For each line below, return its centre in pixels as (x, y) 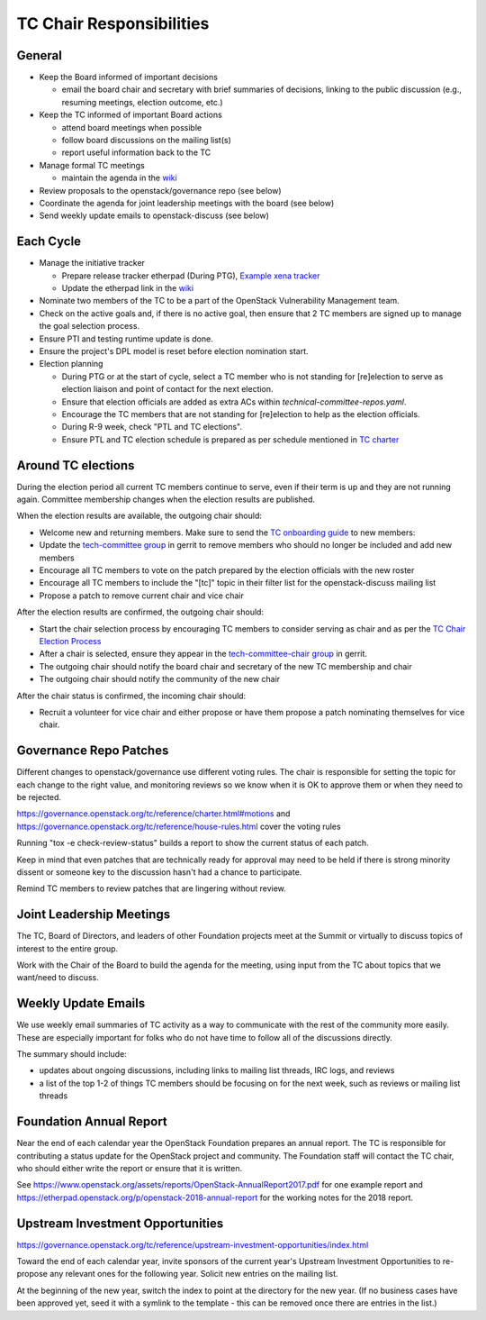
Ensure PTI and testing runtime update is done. (126, 339)
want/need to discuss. (58, 978)
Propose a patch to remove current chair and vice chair (142, 596)
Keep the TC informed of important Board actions (130, 115)
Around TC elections (76, 465)
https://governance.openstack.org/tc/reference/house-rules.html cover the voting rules (179, 826)
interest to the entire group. (67, 948)
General (40, 55)
